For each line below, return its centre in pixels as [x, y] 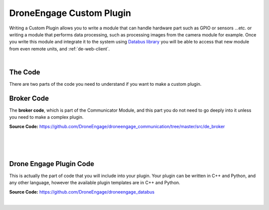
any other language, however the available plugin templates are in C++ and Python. [95, 183]
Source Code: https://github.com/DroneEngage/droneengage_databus [82, 192]
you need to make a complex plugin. [47, 117]
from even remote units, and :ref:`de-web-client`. [60, 49]
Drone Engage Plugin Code [52, 164]
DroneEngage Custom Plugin [70, 13]
